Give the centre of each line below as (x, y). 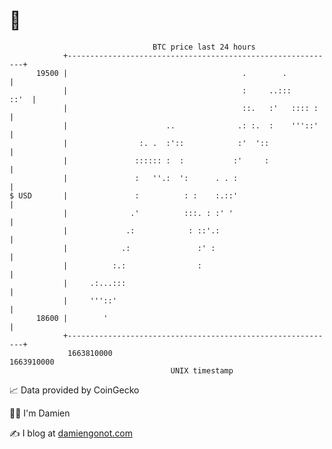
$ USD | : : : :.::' (124, 195)
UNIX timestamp (202, 370)
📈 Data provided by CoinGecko (74, 390)
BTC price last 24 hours (204, 47)
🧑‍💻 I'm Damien (40, 413)
